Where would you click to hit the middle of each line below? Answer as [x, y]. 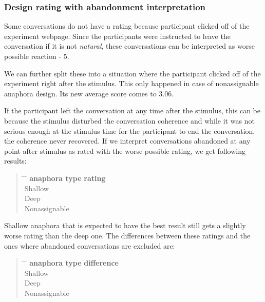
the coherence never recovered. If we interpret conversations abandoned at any [127, 141]
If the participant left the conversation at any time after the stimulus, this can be [132, 110]
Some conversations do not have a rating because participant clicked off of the [127, 26]
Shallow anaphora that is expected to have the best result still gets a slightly [125, 225]
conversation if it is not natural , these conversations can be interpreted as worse [129, 46]
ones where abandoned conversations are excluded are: [90, 245]
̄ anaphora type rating [65, 178]
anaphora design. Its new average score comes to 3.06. [89, 93]
